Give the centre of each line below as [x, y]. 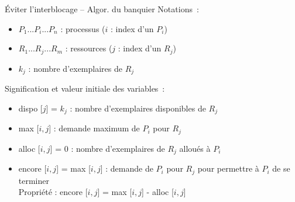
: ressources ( [89, 48]
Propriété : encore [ [53, 192]
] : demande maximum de [94, 128]
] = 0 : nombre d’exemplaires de [107, 148]
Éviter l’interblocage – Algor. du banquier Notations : [102, 9]
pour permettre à [228, 168]
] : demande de [127, 168]
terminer [34, 180]
